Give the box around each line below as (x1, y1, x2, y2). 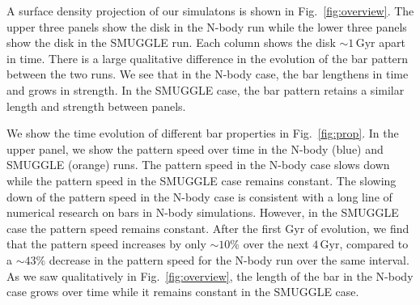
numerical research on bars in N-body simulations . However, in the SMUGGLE (6, 204, 399, 221)
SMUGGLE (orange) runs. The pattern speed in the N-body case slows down (6, 156, 390, 173)
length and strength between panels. (6, 97, 186, 114)
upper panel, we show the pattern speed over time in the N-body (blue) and (6, 140, 384, 157)
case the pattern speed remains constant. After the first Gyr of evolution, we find (6, 219, 409, 236)
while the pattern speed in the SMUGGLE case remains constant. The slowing (6, 172, 397, 189)
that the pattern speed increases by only (6, 235, 206, 252)
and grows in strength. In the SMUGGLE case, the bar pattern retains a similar (6, 81, 405, 98)
